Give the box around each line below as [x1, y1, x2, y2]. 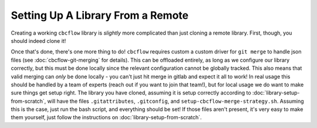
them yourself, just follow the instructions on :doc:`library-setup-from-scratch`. [11, 114, 202, 121]
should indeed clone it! [11, 37, 66, 44]
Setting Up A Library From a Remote [11, 9, 189, 22]
